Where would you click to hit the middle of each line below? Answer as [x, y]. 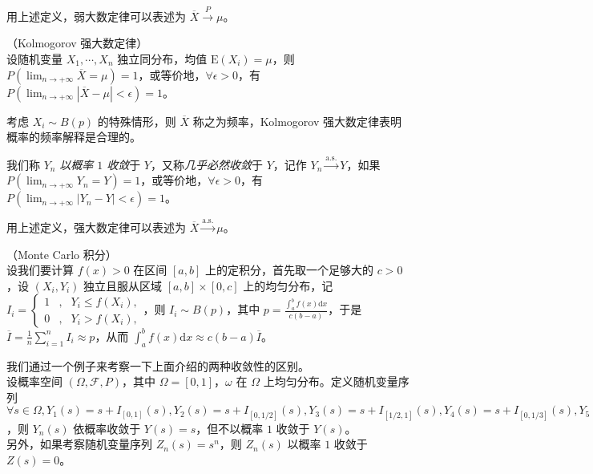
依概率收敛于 [107, 428]
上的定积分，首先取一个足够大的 [289, 270]
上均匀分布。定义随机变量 [331, 381]
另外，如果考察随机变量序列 [79, 444]
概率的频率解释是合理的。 [74, 137]
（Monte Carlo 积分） [62, 254]
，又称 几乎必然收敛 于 [207, 164]
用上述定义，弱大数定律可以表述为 [96, 16]
